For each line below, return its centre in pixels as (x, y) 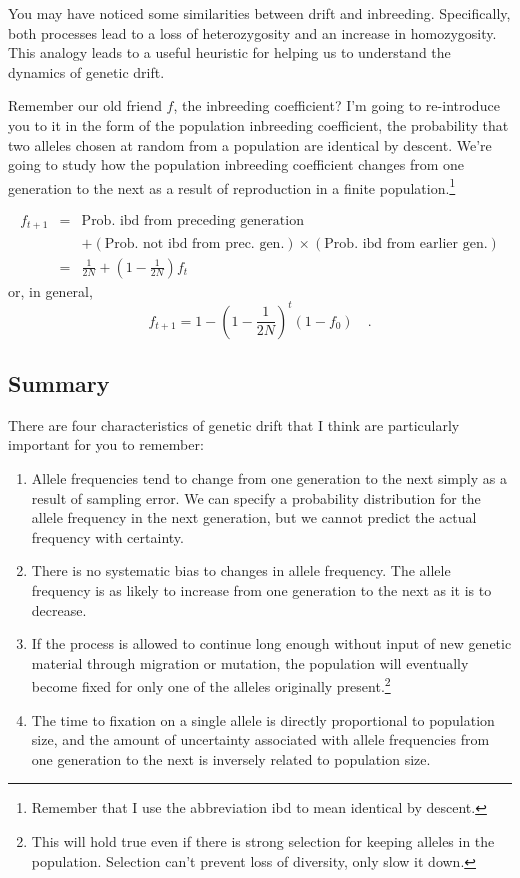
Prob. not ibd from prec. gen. (194, 243)
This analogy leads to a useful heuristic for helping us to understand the (229, 52)
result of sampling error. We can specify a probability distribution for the (256, 497)
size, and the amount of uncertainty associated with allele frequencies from (260, 739)
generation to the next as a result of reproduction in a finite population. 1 (232, 186)
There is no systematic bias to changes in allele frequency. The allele (241, 570)
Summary (59, 383)
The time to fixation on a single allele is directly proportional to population (263, 719)
